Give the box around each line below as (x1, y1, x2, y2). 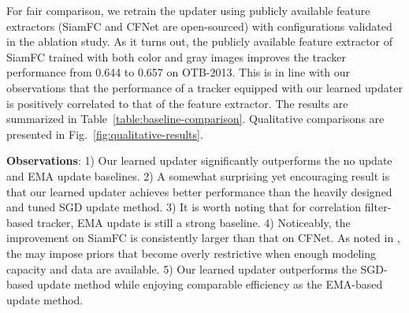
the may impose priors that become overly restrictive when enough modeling (6, 244, 377, 261)
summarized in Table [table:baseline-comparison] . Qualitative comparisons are (6, 110, 385, 127)
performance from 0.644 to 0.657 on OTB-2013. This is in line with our (6, 64, 351, 80)
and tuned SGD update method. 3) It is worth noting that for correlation (6, 199, 362, 215)
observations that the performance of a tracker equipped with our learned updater (6, 79, 403, 95)
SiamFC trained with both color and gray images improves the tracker (6, 48, 347, 65)
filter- (364, 199, 392, 215)
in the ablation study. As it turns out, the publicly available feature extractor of (6, 33, 393, 50)
